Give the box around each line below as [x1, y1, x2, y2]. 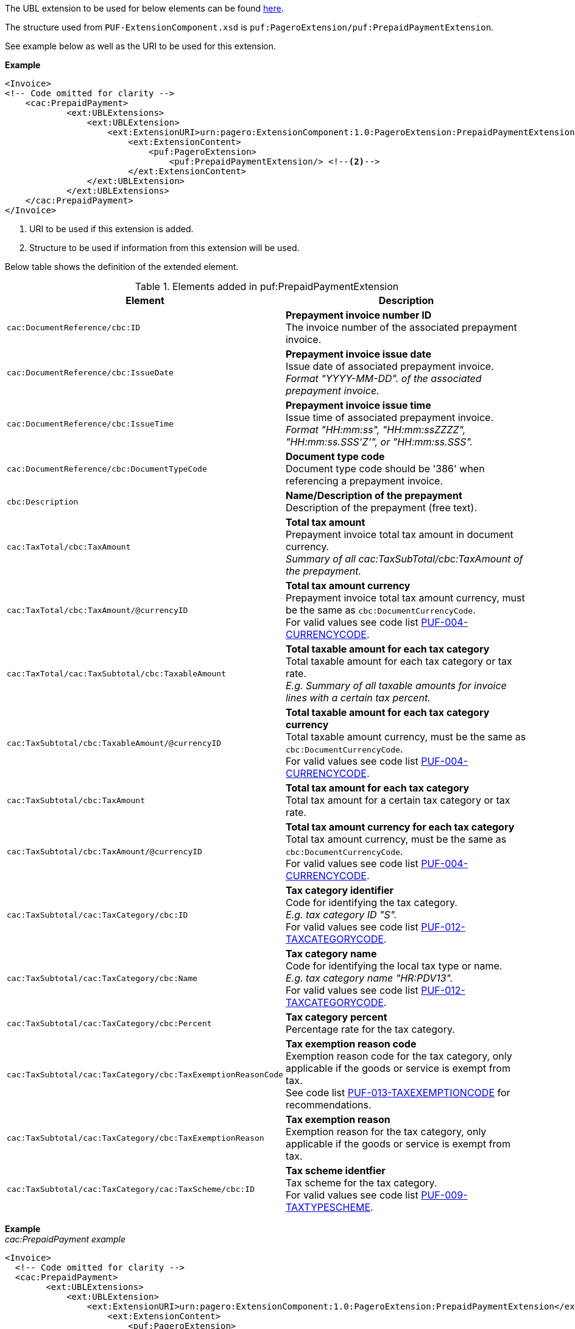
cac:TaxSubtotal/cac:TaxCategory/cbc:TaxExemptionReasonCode [7, 1069, 283, 1079]
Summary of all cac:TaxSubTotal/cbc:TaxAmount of [285, 553, 523, 565]
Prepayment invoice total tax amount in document [285, 528, 513, 540]
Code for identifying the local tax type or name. [285, 960, 503, 972]
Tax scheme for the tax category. [285, 1177, 437, 1189]
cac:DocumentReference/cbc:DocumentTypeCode [7, 464, 207, 473]
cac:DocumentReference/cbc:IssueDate [7, 367, 174, 377]
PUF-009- [421, 1189, 468, 1201]
